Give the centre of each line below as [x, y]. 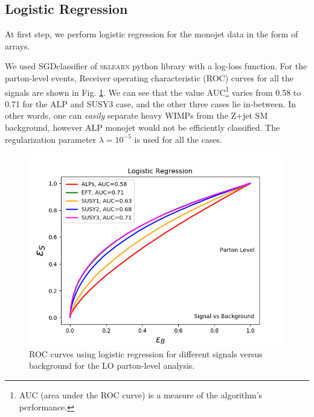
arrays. [18, 45]
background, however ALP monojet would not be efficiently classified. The [143, 127]
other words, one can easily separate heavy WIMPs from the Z [121, 115]
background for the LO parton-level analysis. [112, 365]
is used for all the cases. [178, 139]
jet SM [255, 115]
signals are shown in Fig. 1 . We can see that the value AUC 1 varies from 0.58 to [153, 91]
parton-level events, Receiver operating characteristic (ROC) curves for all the [149, 77]
